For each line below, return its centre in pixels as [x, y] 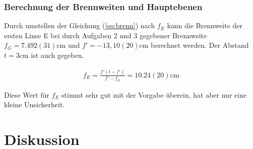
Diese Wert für [27, 94]
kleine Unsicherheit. [35, 104]
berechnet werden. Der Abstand [200, 45]
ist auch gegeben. [57, 55]
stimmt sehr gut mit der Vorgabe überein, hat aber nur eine [154, 94]
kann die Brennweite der [205, 25]
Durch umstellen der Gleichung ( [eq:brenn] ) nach [80, 25]
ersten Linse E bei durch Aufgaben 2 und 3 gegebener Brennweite [106, 35]
